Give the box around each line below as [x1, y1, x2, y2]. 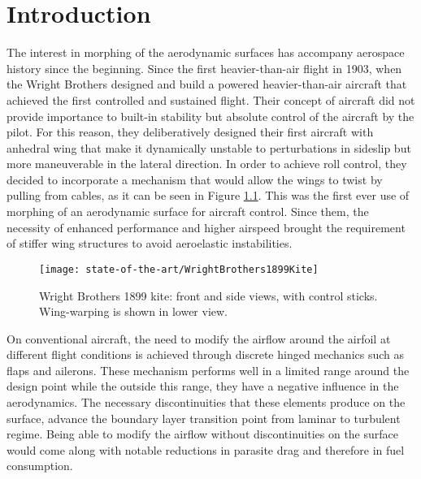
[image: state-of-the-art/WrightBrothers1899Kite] [39, 263, 319, 275]
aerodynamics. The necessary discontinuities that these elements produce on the [7, 394, 406, 411]
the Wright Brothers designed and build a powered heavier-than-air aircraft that [7, 76, 407, 93]
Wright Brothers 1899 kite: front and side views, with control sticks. [39, 287, 378, 304]
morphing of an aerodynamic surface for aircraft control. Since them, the [7, 203, 369, 220]
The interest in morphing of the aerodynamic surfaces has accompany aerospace [7, 44, 405, 61]
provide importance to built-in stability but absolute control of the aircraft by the [7, 107, 414, 124]
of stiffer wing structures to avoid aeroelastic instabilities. [7, 235, 293, 252]
